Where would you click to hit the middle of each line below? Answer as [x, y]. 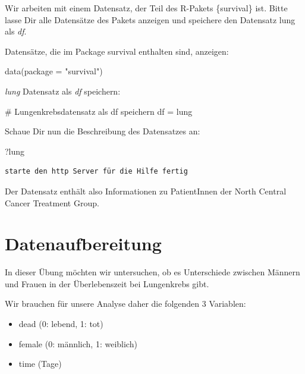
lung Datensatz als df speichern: [63, 91]
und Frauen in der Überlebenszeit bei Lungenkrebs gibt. [107, 283]
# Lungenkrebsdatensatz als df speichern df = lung [99, 111]
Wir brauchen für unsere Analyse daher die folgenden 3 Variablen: [125, 304]
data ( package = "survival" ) [54, 71]
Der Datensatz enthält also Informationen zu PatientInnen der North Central [146, 191]
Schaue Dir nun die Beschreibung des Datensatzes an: [103, 131]
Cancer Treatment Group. [52, 202]
